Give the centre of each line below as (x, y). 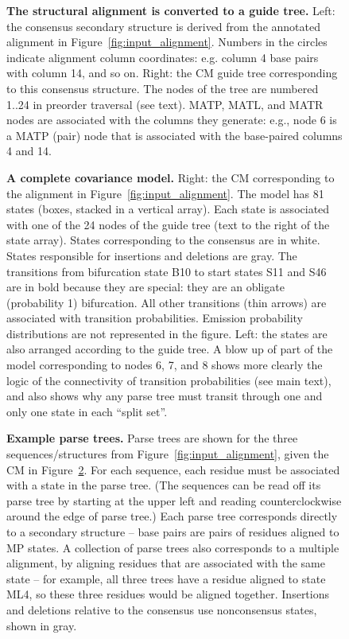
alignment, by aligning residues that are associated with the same (166, 563)
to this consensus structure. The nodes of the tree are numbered (163, 88)
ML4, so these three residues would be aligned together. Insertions (168, 594)
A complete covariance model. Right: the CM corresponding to (171, 177)
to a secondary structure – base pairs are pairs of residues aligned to (173, 532)
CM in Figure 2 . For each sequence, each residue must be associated (173, 469)
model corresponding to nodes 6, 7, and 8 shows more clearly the (165, 365)
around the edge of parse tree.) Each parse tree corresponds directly (172, 516)
